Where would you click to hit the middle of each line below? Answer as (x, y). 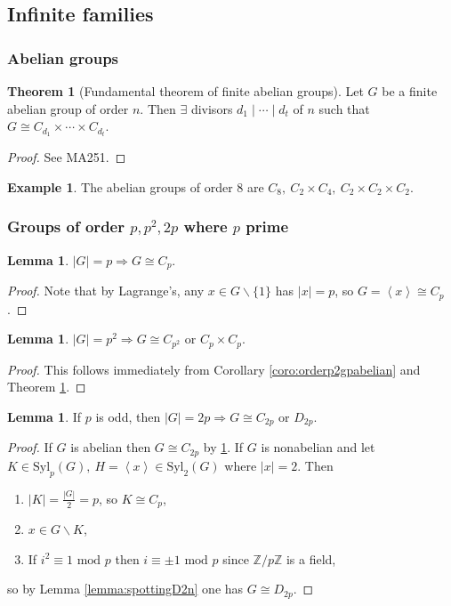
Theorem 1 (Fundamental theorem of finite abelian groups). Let (185, 91)
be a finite (410, 91)
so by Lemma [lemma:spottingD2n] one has (125, 589)
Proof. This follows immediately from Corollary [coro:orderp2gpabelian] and (214, 369)
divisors (212, 108)
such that (344, 108)
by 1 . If (223, 447)
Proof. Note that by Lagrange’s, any (106, 291)
